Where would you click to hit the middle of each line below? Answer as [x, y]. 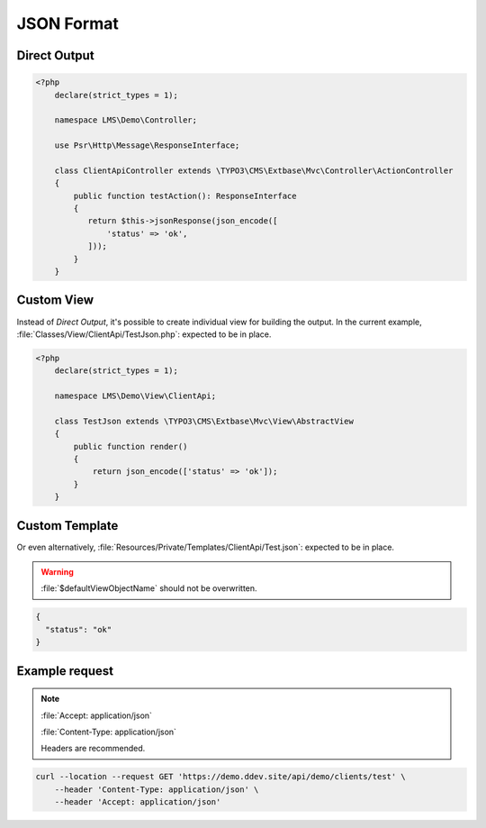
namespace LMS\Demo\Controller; [126, 120]
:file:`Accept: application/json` [97, 715]
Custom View [55, 300]
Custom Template [67, 526]
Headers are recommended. [93, 749]
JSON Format [67, 23]
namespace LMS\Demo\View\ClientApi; [135, 396]
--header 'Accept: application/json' [138, 802]
